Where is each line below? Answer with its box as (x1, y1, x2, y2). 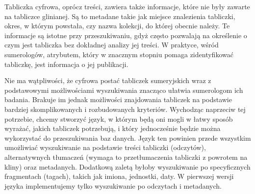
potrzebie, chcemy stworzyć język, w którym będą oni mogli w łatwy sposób (4, 113, 233, 124)
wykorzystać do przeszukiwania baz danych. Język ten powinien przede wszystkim (4, 132, 251, 143)
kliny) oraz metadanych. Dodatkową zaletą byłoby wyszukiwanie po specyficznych (4, 161, 251, 172)
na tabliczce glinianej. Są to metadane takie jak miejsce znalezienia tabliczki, (4, 11, 235, 21)
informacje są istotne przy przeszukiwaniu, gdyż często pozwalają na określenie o (4, 30, 247, 40)
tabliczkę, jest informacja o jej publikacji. (4, 59, 128, 69)
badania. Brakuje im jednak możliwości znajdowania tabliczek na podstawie (4, 94, 232, 105)
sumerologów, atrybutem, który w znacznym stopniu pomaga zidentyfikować (4, 49, 233, 59)
